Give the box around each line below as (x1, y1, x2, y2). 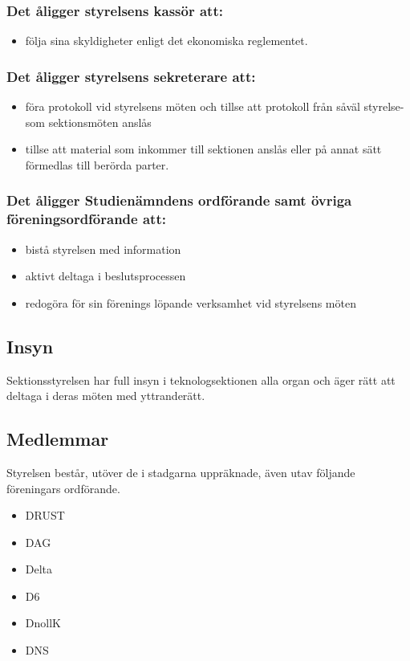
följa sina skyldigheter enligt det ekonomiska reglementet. (25, 32, 308, 49)
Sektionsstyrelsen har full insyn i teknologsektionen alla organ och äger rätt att (6, 371, 396, 388)
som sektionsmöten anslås (25, 113, 152, 130)
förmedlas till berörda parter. (25, 156, 169, 173)
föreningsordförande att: (6, 209, 166, 229)
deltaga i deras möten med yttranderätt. (6, 387, 205, 404)
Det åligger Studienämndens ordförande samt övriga (6, 190, 352, 210)
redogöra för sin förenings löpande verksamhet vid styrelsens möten (25, 294, 356, 311)
